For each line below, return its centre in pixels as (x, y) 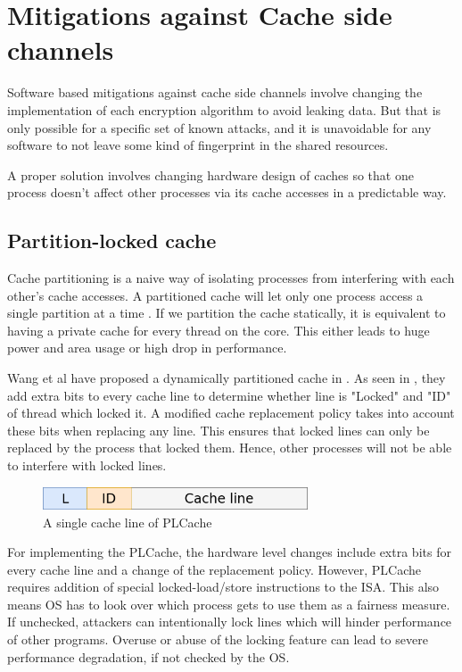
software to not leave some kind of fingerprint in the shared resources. (198, 145)
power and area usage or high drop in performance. (147, 348)
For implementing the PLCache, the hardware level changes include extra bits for (229, 552)
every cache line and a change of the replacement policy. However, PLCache (214, 569)
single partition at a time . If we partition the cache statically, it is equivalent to (227, 313)
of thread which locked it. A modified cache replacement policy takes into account (231, 413)
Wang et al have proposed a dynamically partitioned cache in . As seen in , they (227, 378)
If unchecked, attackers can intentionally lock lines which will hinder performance (230, 622)
